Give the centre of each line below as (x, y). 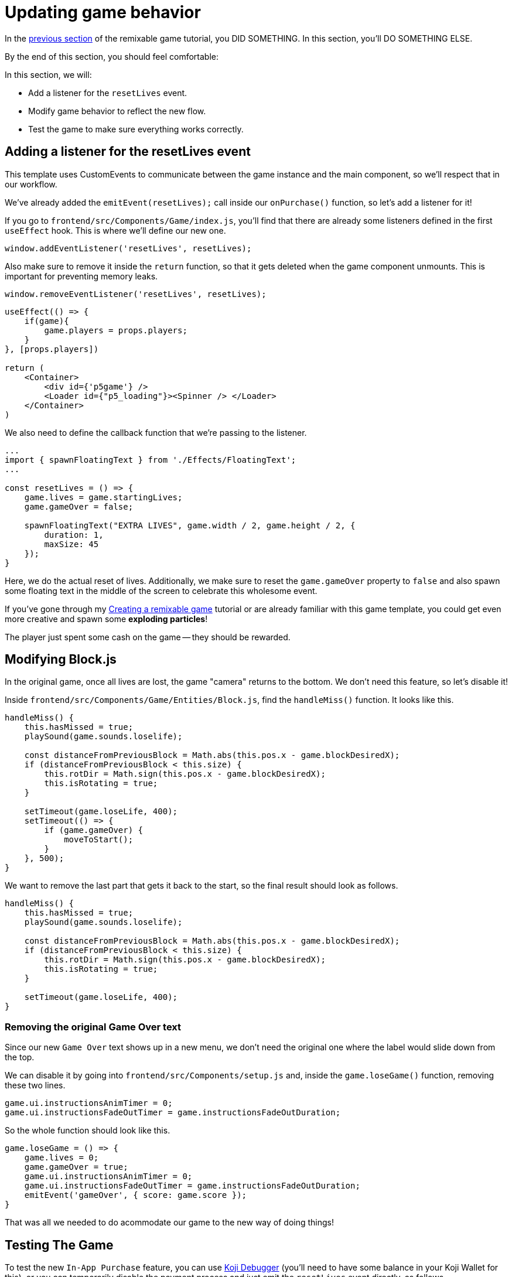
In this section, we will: (48, 74)
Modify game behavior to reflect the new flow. (117, 111)
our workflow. (31, 184)
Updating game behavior (103, 12)
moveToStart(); (99, 840)
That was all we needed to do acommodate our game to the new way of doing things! (170, 1223)
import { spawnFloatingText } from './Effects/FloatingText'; (151, 460)
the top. (20, 1057)
